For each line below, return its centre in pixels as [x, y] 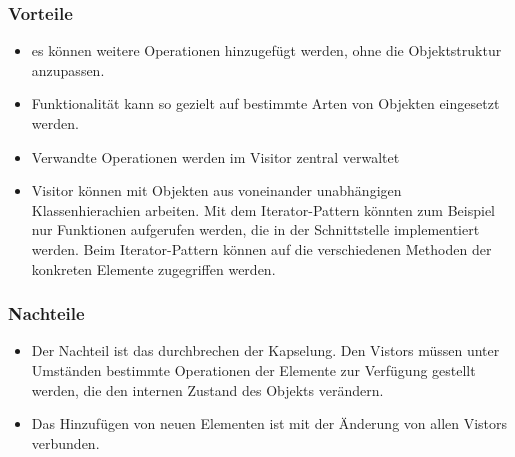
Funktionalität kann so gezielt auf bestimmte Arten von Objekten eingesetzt [265, 103]
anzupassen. [68, 69]
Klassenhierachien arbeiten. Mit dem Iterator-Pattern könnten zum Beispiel [263, 209]
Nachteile [46, 313]
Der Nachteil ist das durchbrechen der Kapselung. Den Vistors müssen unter [265, 350]
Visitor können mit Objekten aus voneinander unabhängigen [216, 190]
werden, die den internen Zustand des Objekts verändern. [207, 389]
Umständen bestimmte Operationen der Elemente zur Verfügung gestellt [253, 369]
